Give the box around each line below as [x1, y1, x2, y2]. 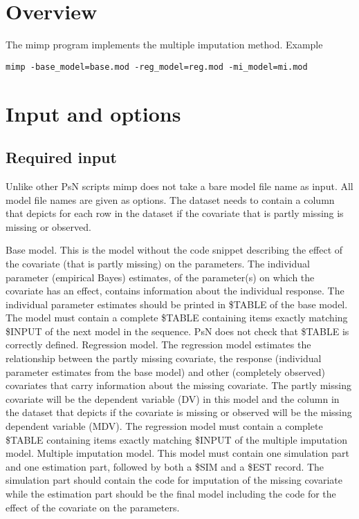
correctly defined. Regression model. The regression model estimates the [6, 337, 311, 352]
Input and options [6, 99, 181, 127]
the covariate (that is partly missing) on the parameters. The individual [6, 256, 310, 270]
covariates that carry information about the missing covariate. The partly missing [6, 378, 351, 393]
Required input [6, 147, 117, 168]
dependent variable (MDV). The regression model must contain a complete [6, 419, 323, 433]
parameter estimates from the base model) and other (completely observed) [6, 364, 326, 379]
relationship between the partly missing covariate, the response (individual [6, 351, 322, 366]
